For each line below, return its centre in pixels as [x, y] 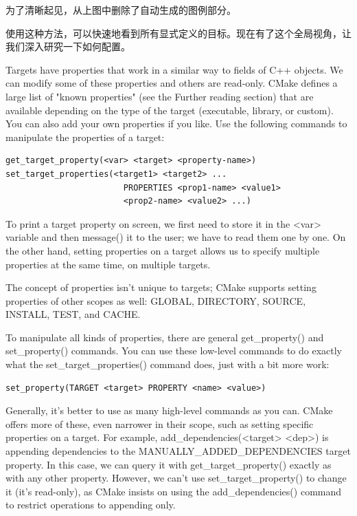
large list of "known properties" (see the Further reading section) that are [160, 96]
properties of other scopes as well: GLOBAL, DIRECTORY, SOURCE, [156, 300]
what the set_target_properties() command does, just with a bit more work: [168, 364]
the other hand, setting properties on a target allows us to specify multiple [163, 250]
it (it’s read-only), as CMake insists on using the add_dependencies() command [174, 491]
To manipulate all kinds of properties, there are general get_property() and [165, 337]
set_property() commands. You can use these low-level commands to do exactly [174, 351]
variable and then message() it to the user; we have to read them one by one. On [176, 237]
